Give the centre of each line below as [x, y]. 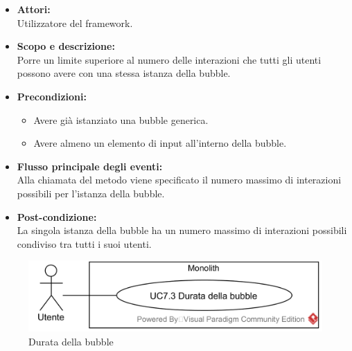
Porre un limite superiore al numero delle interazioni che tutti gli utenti [169, 59]
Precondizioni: [52, 96]
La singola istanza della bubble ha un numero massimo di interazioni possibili [182, 230]
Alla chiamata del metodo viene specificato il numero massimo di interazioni [179, 180]
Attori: [34, 9]
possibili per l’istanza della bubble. [91, 193]
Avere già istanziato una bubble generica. [121, 119]
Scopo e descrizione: [66, 46]
